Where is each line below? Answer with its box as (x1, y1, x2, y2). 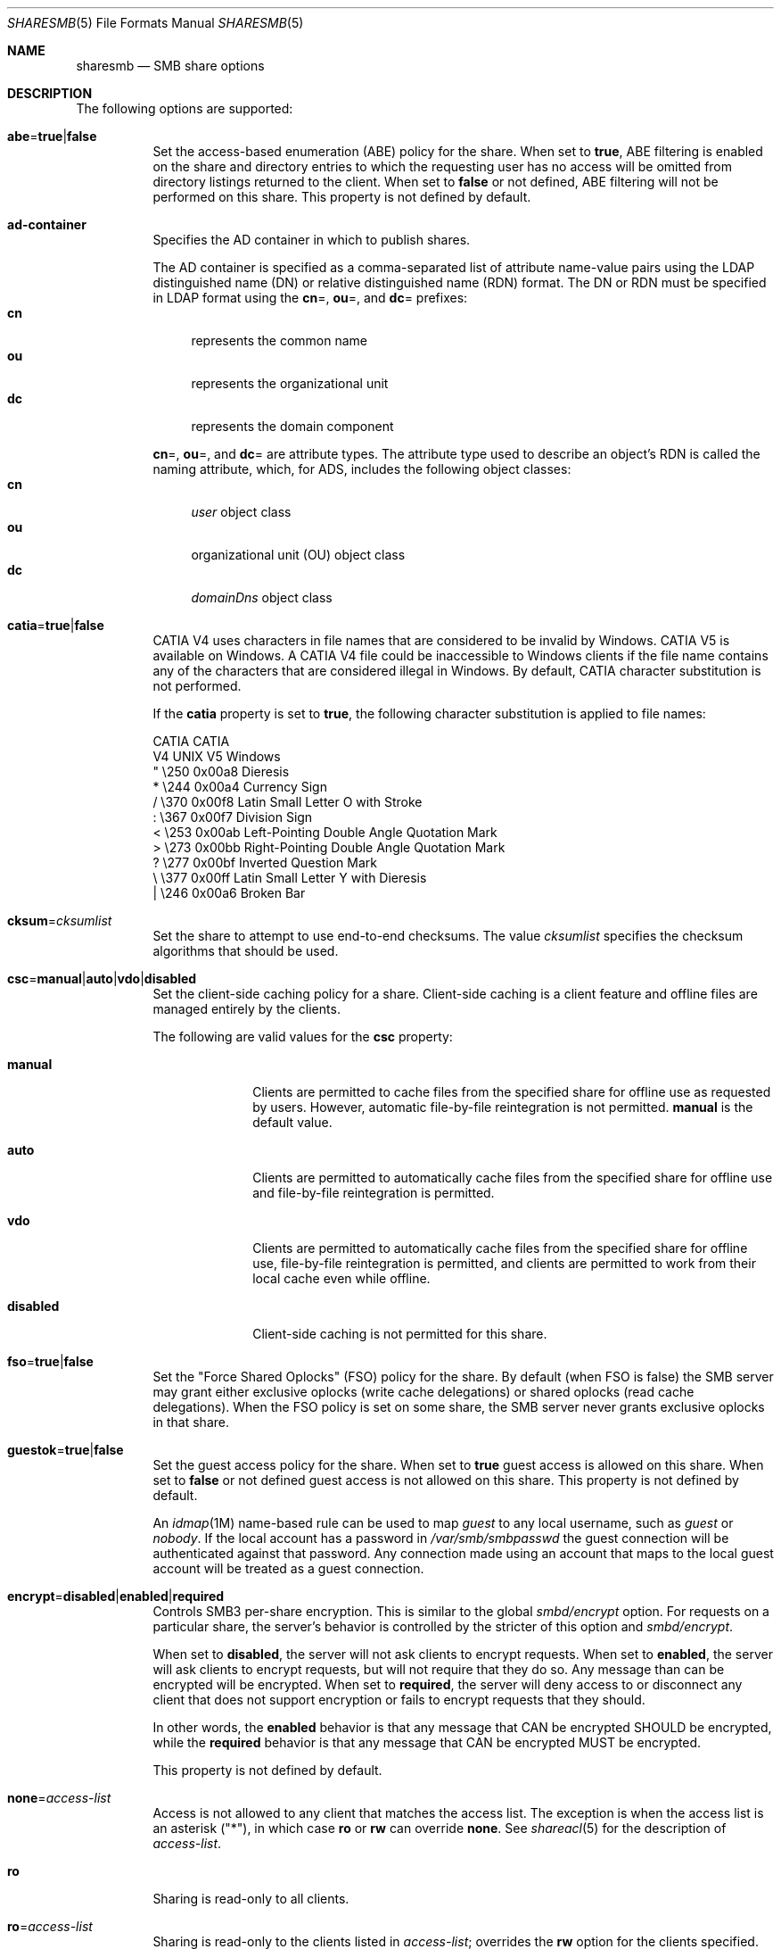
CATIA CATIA (152, 734, 230, 749)
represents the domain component (191, 419, 394, 434)
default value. (252, 1115, 333, 1130)
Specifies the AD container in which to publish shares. (152, 232, 471, 247)
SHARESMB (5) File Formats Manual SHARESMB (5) (7, 15, 304, 30)
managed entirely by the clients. (152, 1001, 341, 1016)
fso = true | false (7, 1354, 94, 1369)
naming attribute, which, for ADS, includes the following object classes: (152, 461, 571, 477)
